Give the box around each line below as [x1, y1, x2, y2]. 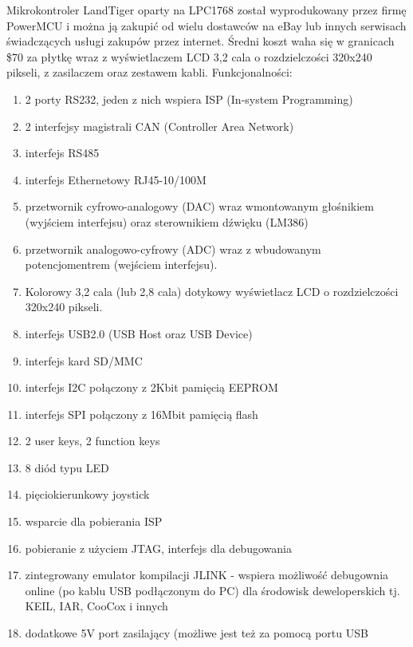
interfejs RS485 [25, 144, 100, 161]
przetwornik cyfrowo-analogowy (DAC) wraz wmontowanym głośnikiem [25, 198, 374, 215]
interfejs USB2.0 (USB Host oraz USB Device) [25, 325, 253, 341]
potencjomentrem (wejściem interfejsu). [25, 256, 218, 273]
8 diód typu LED [25, 459, 109, 475]
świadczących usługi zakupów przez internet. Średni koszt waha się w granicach [6, 33, 395, 49]
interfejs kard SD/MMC [25, 352, 143, 369]
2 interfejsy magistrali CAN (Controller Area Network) [25, 117, 294, 134]
